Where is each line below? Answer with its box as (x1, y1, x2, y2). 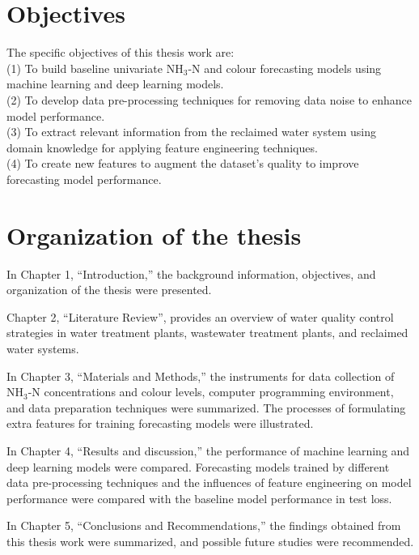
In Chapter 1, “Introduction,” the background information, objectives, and (6, 265, 376, 282)
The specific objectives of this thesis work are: (6, 44, 235, 61)
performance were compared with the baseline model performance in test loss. (6, 489, 392, 506)
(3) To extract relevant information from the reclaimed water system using (6, 123, 376, 140)
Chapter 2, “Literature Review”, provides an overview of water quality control (6, 308, 394, 325)
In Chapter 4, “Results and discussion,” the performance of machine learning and (6, 442, 410, 459)
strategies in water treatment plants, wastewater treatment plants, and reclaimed (6, 324, 408, 341)
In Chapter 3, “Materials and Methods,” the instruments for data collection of (6, 367, 395, 384)
